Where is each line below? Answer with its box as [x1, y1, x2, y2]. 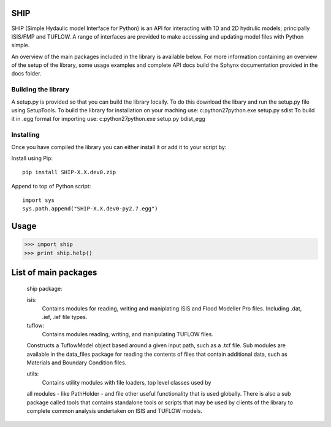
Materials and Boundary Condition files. [26, 359, 127, 366]
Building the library [11, 85, 70, 94]
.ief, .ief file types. [42, 314, 88, 321]
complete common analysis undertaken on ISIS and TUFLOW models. [26, 407, 202, 414]
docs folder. [11, 70, 42, 77]
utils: [26, 370, 39, 377]
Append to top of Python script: [11, 182, 91, 190]
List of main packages [11, 267, 97, 278]
